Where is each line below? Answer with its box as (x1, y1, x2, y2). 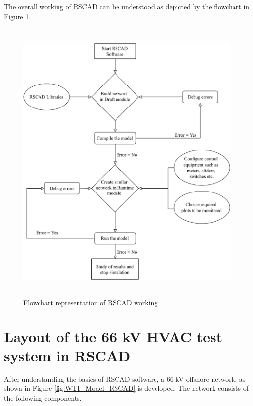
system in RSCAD (4, 345, 131, 365)
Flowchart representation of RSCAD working (23, 297, 158, 307)
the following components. (4, 392, 82, 403)
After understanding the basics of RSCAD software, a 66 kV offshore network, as (4, 373, 246, 384)
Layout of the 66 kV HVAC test (4, 326, 223, 346)
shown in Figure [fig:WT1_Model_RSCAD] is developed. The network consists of (4, 383, 249, 393)
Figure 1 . (4, 11, 31, 21)
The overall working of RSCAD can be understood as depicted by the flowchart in (4, 1, 250, 11)
